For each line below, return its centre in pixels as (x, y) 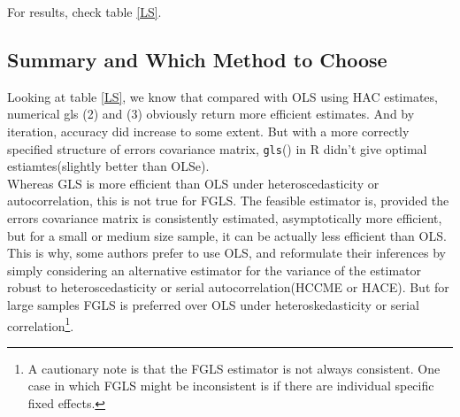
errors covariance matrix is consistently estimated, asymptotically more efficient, (225, 218)
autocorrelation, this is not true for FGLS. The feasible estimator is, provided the (228, 201)
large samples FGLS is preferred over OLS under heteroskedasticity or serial (213, 304)
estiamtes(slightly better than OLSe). (108, 166)
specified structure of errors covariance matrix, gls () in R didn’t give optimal (217, 148)
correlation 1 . (41, 324)
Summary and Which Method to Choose (197, 59)
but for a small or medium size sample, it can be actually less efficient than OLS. (227, 235)
